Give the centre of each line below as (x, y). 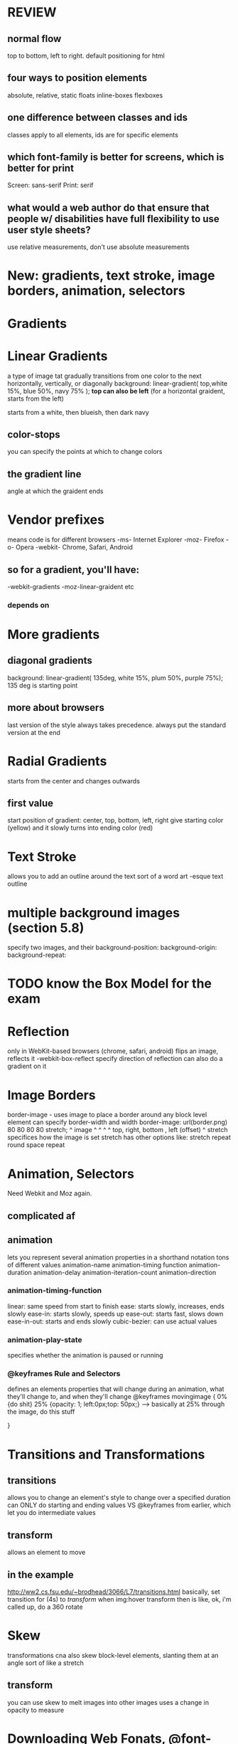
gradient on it (27, 1066)
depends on (28, 605)
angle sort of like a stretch (45, 1663)
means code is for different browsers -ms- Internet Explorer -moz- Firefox (116, 540)
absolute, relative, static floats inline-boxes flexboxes (85, 95)
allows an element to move (47, 1553)
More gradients (54, 635)
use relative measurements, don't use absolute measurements (98, 247)
